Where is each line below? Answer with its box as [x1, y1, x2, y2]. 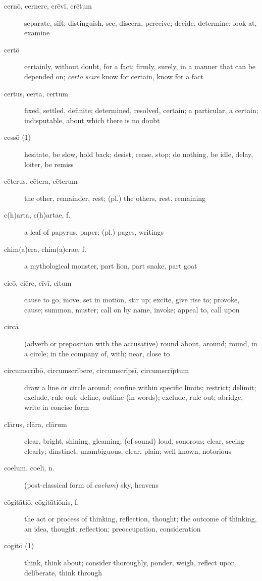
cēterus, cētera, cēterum [4, 176, 78, 186]
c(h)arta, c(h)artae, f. [4, 209, 71, 220]
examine [24, 27, 50, 38]
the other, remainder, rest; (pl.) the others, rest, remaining [24, 192, 206, 203]
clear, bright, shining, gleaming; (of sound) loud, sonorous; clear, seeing [24, 436, 245, 446]
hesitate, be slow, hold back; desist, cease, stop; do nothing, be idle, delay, [24, 148, 253, 159]
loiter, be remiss [24, 159, 74, 169]
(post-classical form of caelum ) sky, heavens [24, 480, 159, 490]
